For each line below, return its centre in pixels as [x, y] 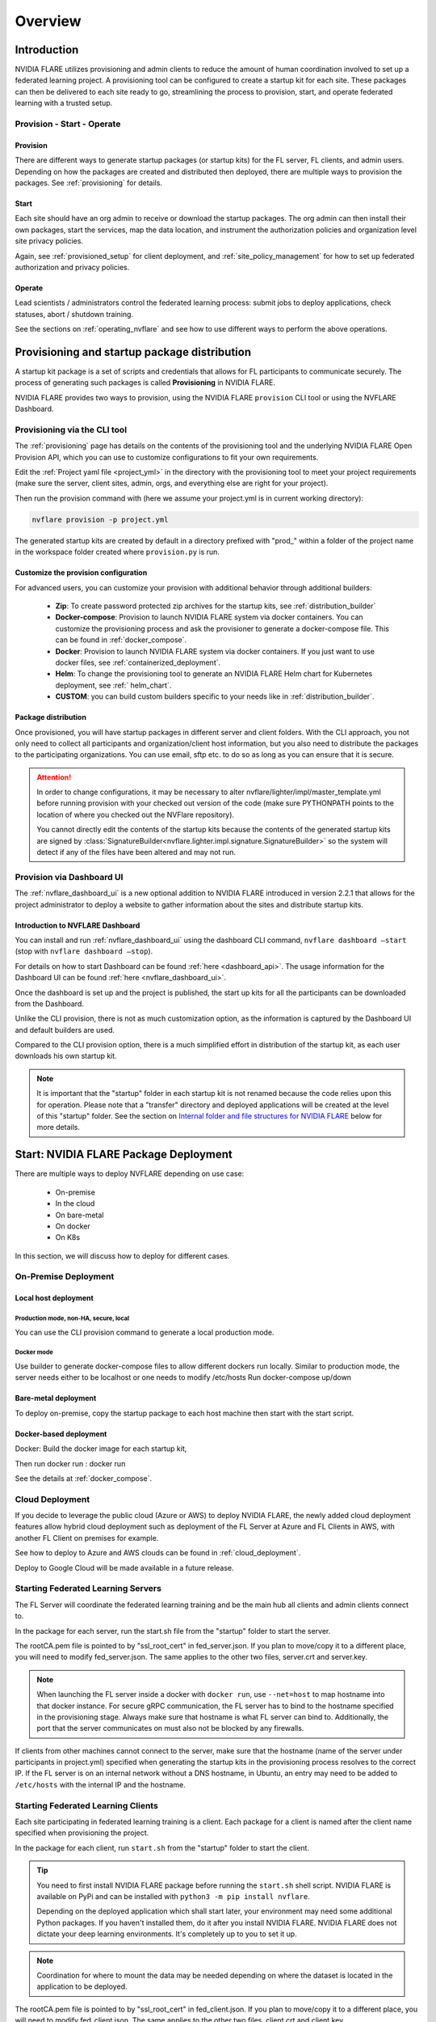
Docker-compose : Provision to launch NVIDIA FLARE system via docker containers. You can [209, 617]
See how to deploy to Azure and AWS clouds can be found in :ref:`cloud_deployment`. [158, 1553]
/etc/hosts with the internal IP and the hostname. [100, 1784]
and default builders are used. [65, 1030]
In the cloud [75, 1203]
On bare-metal [80, 1215]
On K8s [68, 1237]
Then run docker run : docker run [70, 1463]
